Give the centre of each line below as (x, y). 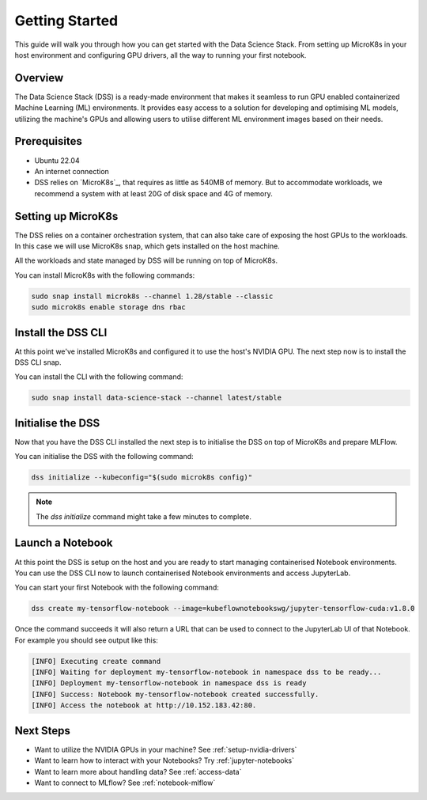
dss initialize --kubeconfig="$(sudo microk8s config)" (142, 478)
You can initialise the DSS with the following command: (104, 457)
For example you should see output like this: (86, 640)
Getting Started (66, 21)
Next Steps (42, 731)
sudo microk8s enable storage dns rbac (108, 307)
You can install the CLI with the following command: (99, 377)
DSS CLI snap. (38, 362)
